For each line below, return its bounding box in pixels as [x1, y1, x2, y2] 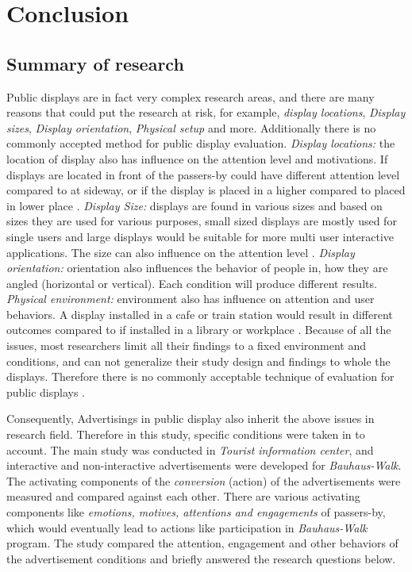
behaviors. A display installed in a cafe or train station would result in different [6, 305, 393, 322]
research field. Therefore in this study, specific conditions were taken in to [6, 426, 365, 443]
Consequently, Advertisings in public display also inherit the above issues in [6, 410, 375, 427]
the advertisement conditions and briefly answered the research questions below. [6, 550, 396, 566]
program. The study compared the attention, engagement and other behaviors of [6, 535, 399, 551]
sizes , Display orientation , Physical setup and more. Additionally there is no [6, 119, 376, 136]
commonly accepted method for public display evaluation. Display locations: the [6, 135, 395, 152]
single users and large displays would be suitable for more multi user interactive [6, 228, 395, 244]
